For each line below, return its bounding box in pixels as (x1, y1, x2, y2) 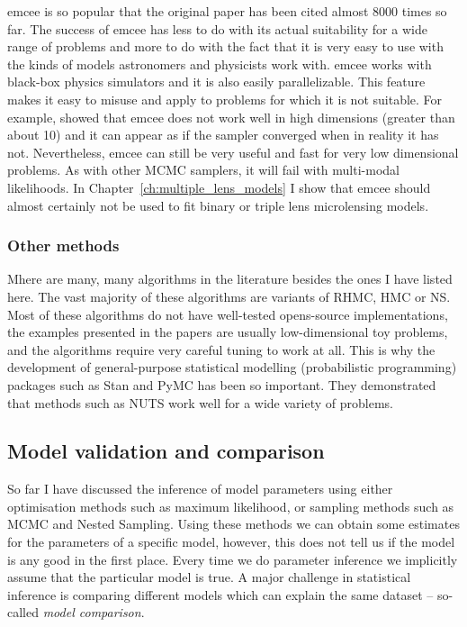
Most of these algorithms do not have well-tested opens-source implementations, (7, 304, 448, 323)
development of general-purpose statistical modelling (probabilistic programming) (7, 358, 457, 377)
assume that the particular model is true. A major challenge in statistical (7, 568, 411, 586)
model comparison (42, 603, 141, 622)
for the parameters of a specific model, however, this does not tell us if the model (7, 532, 455, 551)
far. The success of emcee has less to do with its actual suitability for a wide (7, 19, 427, 38)
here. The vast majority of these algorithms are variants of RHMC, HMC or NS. (7, 286, 451, 305)
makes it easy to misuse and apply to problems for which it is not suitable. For (7, 89, 443, 108)
